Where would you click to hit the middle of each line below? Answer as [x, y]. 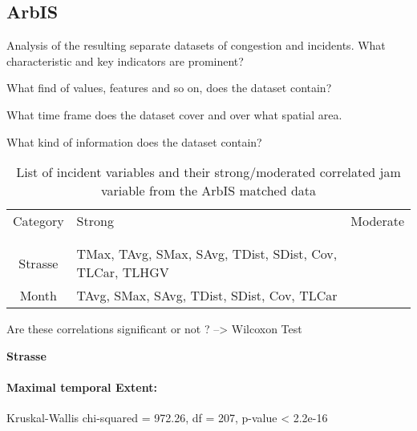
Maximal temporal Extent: [82, 387]
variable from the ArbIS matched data [208, 191]
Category [38, 221]
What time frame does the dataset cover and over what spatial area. [174, 114]
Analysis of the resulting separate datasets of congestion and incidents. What [196, 45]
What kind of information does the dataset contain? [134, 141]
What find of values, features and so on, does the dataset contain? [169, 88]
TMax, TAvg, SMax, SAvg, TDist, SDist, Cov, [207, 254]
